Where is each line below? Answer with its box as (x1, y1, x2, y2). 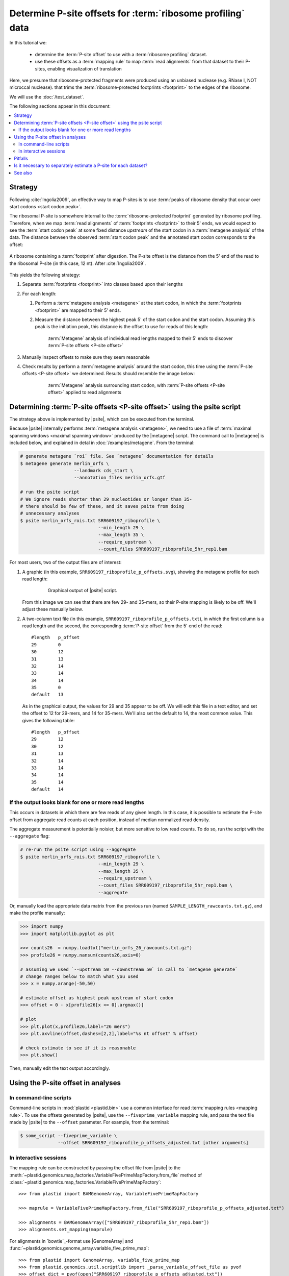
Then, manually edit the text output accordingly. (9, 1065, 110, 1071)
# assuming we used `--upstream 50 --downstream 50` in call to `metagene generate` (20, 966, 238, 972)
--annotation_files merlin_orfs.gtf (74, 475, 166, 481)
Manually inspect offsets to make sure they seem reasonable (22, 354, 150, 360)
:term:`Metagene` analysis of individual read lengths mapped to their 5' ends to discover (47, 335, 233, 341)
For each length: (22, 290, 57, 297)
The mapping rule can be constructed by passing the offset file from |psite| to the (9, 1165, 181, 1171)
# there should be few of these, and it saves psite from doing (20, 503, 185, 509)
